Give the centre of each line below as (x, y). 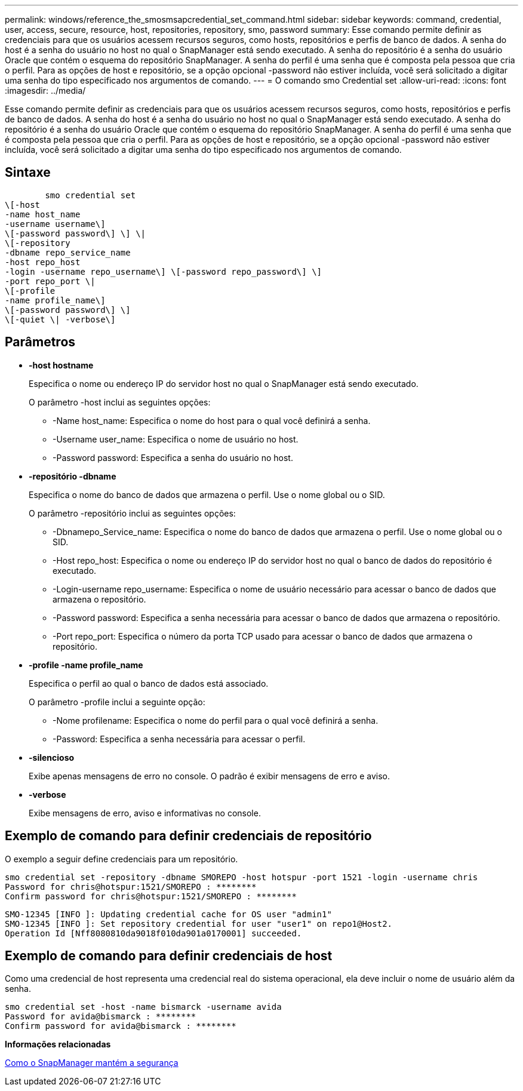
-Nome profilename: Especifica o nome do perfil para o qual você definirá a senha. (216, 720)
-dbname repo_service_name (68, 252)
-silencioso (52, 757)
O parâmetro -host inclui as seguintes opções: (120, 402)
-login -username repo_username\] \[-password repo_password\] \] (164, 271)
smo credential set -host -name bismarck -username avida (143, 1007)
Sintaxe (28, 173)
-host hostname (61, 365)
